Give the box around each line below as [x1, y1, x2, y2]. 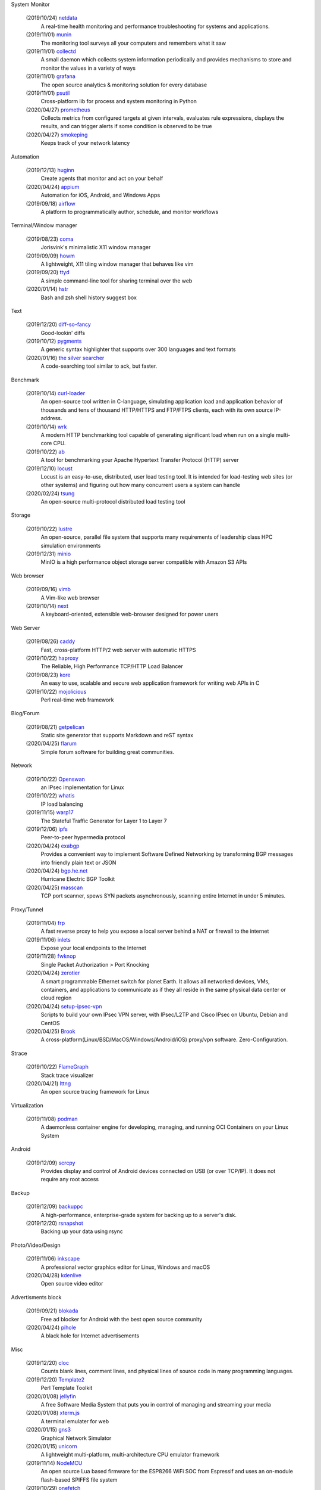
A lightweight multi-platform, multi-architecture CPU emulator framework [40, 1451, 220, 1458]
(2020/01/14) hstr [26, 285, 68, 293]
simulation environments [40, 542, 101, 549]
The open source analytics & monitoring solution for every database [40, 81, 207, 88]
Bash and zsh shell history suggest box [40, 294, 137, 301]
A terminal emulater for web [40, 1417, 109, 1424]
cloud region [40, 994, 72, 1001]
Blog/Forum [11, 710, 40, 717]
